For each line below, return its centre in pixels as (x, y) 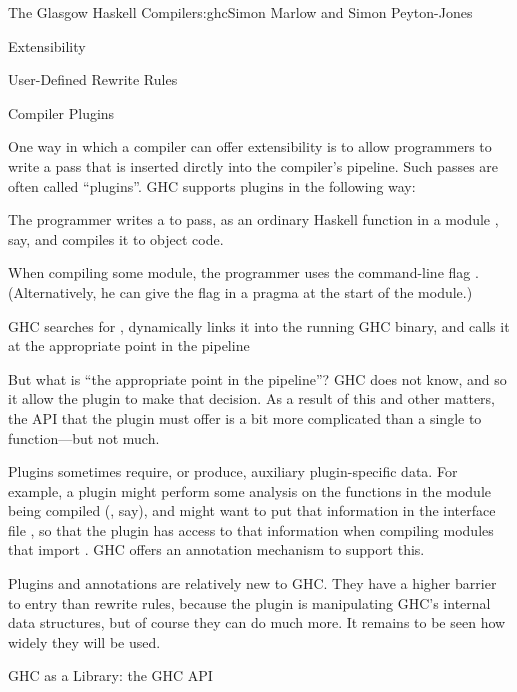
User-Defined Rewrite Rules (93, 79)
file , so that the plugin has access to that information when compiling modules (251, 529)
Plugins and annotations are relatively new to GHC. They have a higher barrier (252, 583)
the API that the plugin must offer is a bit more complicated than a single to (245, 417)
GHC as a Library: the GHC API (110, 675)
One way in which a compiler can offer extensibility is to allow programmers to (250, 146)
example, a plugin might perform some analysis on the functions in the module (250, 490)
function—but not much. (84, 437)
